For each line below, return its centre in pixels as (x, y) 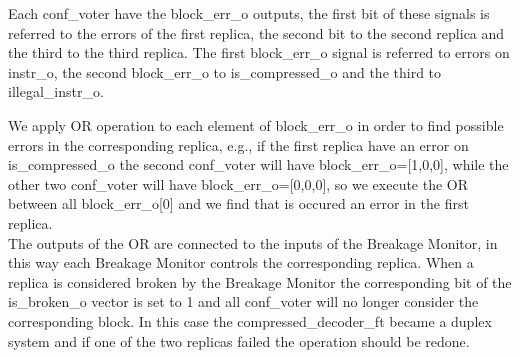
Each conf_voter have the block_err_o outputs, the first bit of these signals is (249, 13)
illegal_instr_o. (56, 91)
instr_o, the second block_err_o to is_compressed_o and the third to (225, 71)
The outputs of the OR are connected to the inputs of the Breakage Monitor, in (253, 242)
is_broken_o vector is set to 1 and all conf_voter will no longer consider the (243, 301)
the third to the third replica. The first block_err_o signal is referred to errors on (259, 52)
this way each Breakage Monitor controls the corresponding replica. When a (241, 262)
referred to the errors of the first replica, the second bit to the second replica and (256, 32)
